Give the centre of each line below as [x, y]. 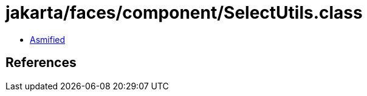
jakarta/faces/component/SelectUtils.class [184, 13]
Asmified [48, 39]
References [41, 63]
